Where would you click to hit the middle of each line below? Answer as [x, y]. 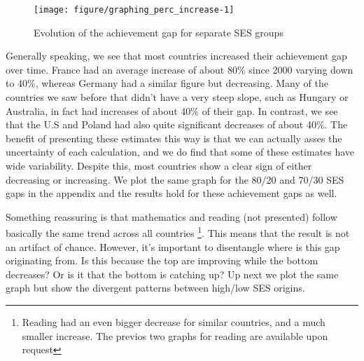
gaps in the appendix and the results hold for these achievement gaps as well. [171, 193]
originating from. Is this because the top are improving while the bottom [162, 260]
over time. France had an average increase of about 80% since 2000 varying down [180, 69]
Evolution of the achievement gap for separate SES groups [159, 32]
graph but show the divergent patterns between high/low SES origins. [155, 288]
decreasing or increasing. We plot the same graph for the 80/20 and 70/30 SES [175, 179]
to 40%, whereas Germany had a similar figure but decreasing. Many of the [167, 83]
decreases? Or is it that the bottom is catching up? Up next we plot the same [172, 274]
